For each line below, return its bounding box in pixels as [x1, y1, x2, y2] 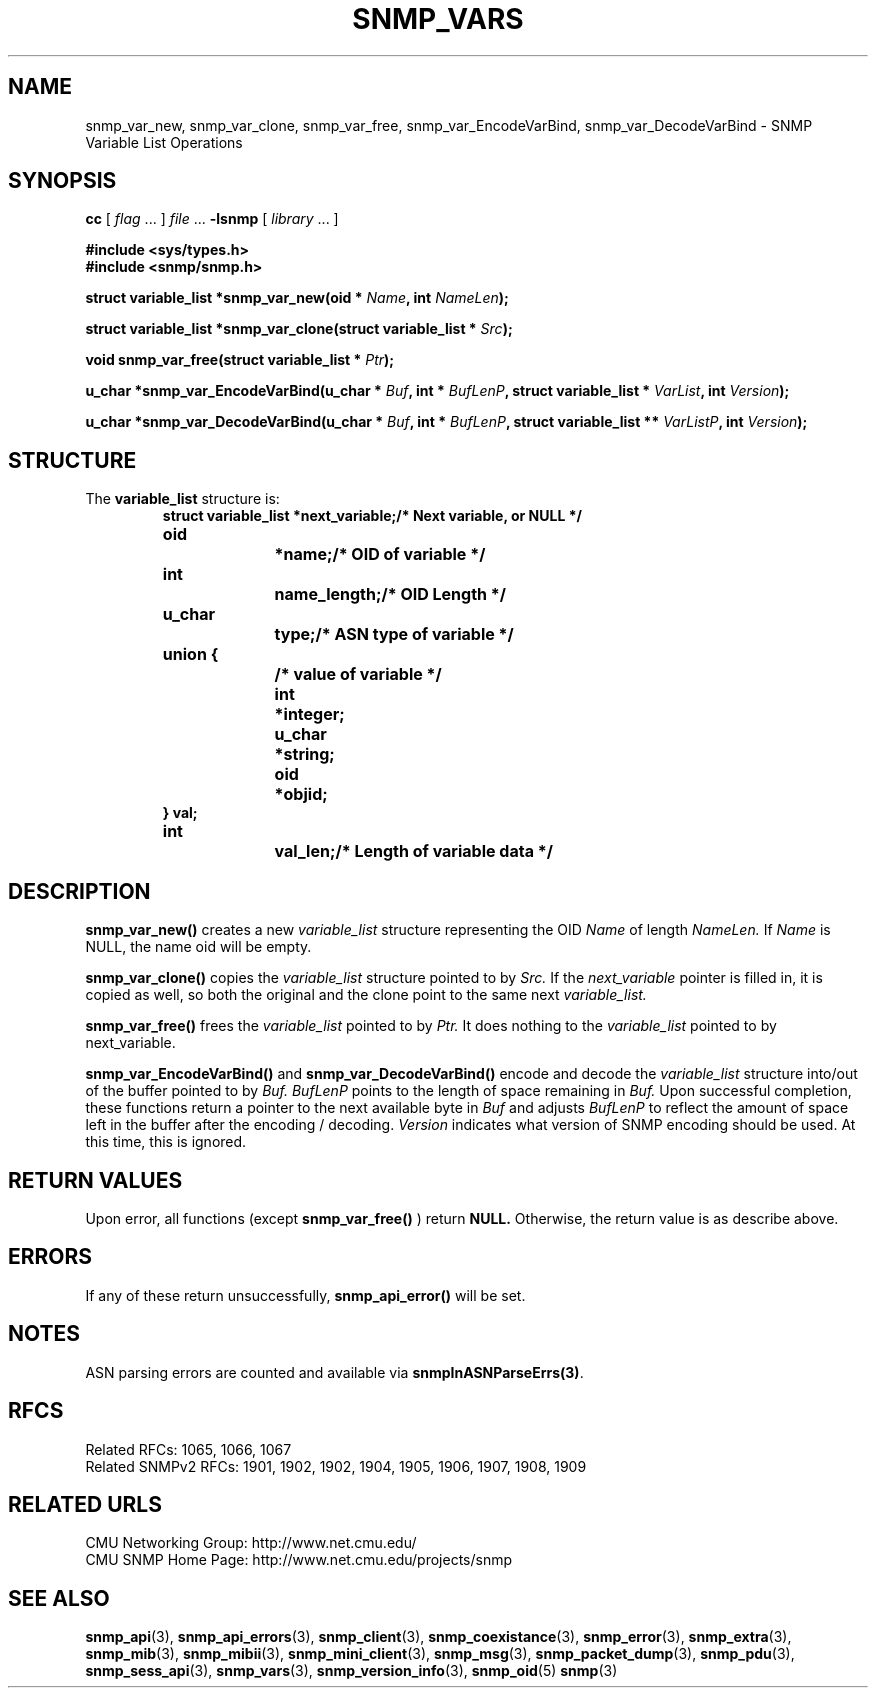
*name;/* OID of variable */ [274, 544, 486, 565]
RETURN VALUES [8, 1167, 183, 1193]
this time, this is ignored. [85, 1133, 247, 1151]
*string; [274, 744, 335, 765]
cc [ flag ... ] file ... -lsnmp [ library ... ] [85, 210, 339, 228]
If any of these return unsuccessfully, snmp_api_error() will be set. [85, 1286, 526, 1304]
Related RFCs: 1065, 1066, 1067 [85, 1440, 292, 1458]
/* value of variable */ [274, 664, 442, 685]
